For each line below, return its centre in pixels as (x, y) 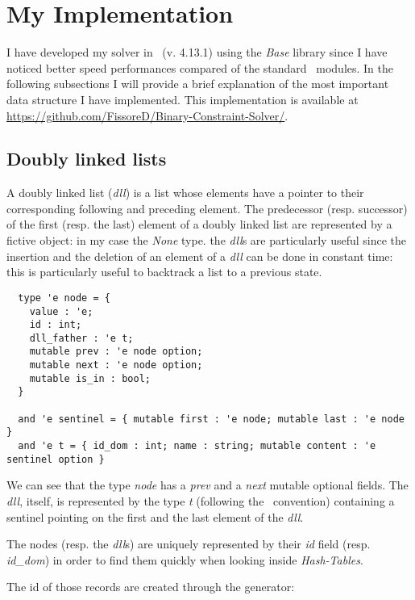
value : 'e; (61, 311)
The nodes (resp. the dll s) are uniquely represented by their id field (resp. (189, 544)
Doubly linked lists (87, 159)
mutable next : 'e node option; (116, 365)
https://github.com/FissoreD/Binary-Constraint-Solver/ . (147, 115)
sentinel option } (56, 459)
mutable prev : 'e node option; (116, 352)
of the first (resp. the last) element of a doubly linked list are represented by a (199, 224)
